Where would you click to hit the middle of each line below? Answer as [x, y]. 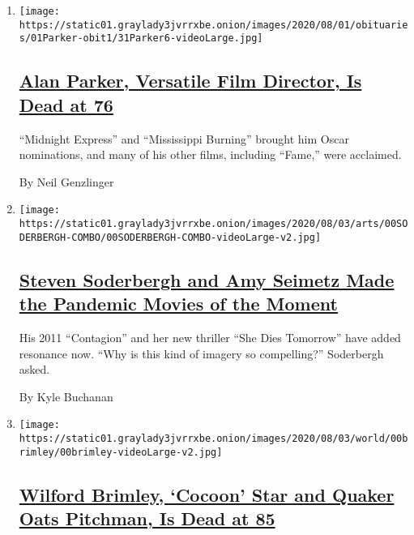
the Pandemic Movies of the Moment [178, 304]
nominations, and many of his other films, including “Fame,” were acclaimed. [210, 154]
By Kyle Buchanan [66, 396]
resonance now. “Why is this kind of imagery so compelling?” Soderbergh [201, 353]
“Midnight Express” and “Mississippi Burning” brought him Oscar [184, 138]
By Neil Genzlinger [66, 181]
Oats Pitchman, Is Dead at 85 [147, 518]
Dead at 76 [66, 104]
